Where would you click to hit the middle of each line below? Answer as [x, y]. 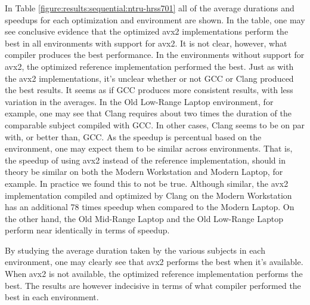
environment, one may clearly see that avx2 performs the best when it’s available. [154, 262]
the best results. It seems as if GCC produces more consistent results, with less [149, 90]
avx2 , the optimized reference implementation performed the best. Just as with [149, 66]
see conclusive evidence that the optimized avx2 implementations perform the [147, 31]
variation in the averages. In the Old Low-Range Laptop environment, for [139, 101]
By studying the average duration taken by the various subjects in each [135, 250]
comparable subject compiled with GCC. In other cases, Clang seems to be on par [155, 124]
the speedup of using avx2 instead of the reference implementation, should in [145, 160]
